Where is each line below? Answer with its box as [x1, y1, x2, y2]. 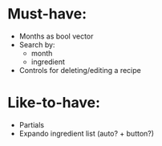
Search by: [18, 39, 55, 49]
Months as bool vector [18, 31, 94, 41]
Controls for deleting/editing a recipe [18, 65, 141, 75]
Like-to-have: [7, 94, 101, 112]
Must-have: [7, 5, 87, 23]
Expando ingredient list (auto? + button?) [18, 128, 154, 138]
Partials [18, 120, 45, 129]
